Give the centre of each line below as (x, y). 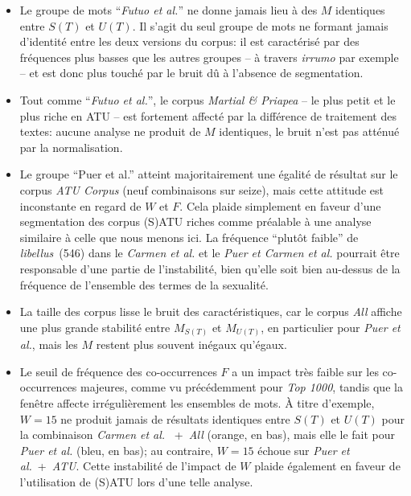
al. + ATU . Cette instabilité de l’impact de (128, 466)
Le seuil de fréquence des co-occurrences (118, 371)
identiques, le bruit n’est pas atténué (309, 131)
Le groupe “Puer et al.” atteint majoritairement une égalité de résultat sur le (209, 174)
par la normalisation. (71, 147)
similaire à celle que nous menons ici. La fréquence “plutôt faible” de (189, 237)
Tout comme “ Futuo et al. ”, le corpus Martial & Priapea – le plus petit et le (208, 99)
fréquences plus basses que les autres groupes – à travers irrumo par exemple (209, 57)
